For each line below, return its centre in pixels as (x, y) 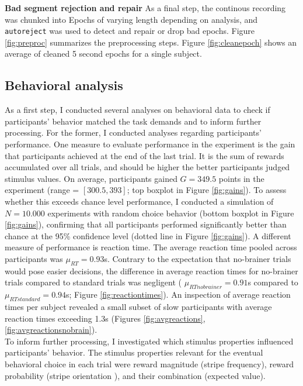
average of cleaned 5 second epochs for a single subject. (103, 54)
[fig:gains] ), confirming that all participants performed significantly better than (146, 224)
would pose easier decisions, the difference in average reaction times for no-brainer (151, 270)
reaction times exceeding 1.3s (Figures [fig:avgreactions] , (105, 318)
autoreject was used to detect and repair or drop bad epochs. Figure (130, 31)
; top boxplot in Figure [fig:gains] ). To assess (207, 190)
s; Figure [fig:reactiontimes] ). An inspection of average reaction (178, 294)
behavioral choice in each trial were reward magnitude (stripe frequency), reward (149, 363)
